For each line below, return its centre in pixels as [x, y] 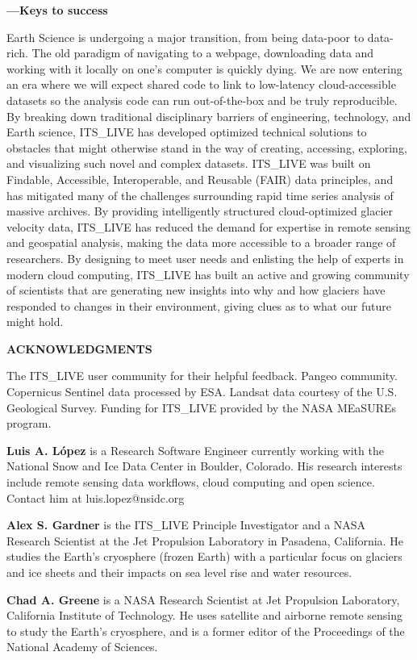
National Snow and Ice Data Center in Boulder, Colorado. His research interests [204, 466]
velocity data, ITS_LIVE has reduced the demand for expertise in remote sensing [208, 226]
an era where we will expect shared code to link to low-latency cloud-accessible [201, 84]
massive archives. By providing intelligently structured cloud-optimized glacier [200, 211]
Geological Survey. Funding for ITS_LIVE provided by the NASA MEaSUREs [201, 407]
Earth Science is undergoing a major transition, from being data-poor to [186, 37]
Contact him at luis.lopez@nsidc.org [96, 497]
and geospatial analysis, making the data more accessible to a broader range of [201, 242]
